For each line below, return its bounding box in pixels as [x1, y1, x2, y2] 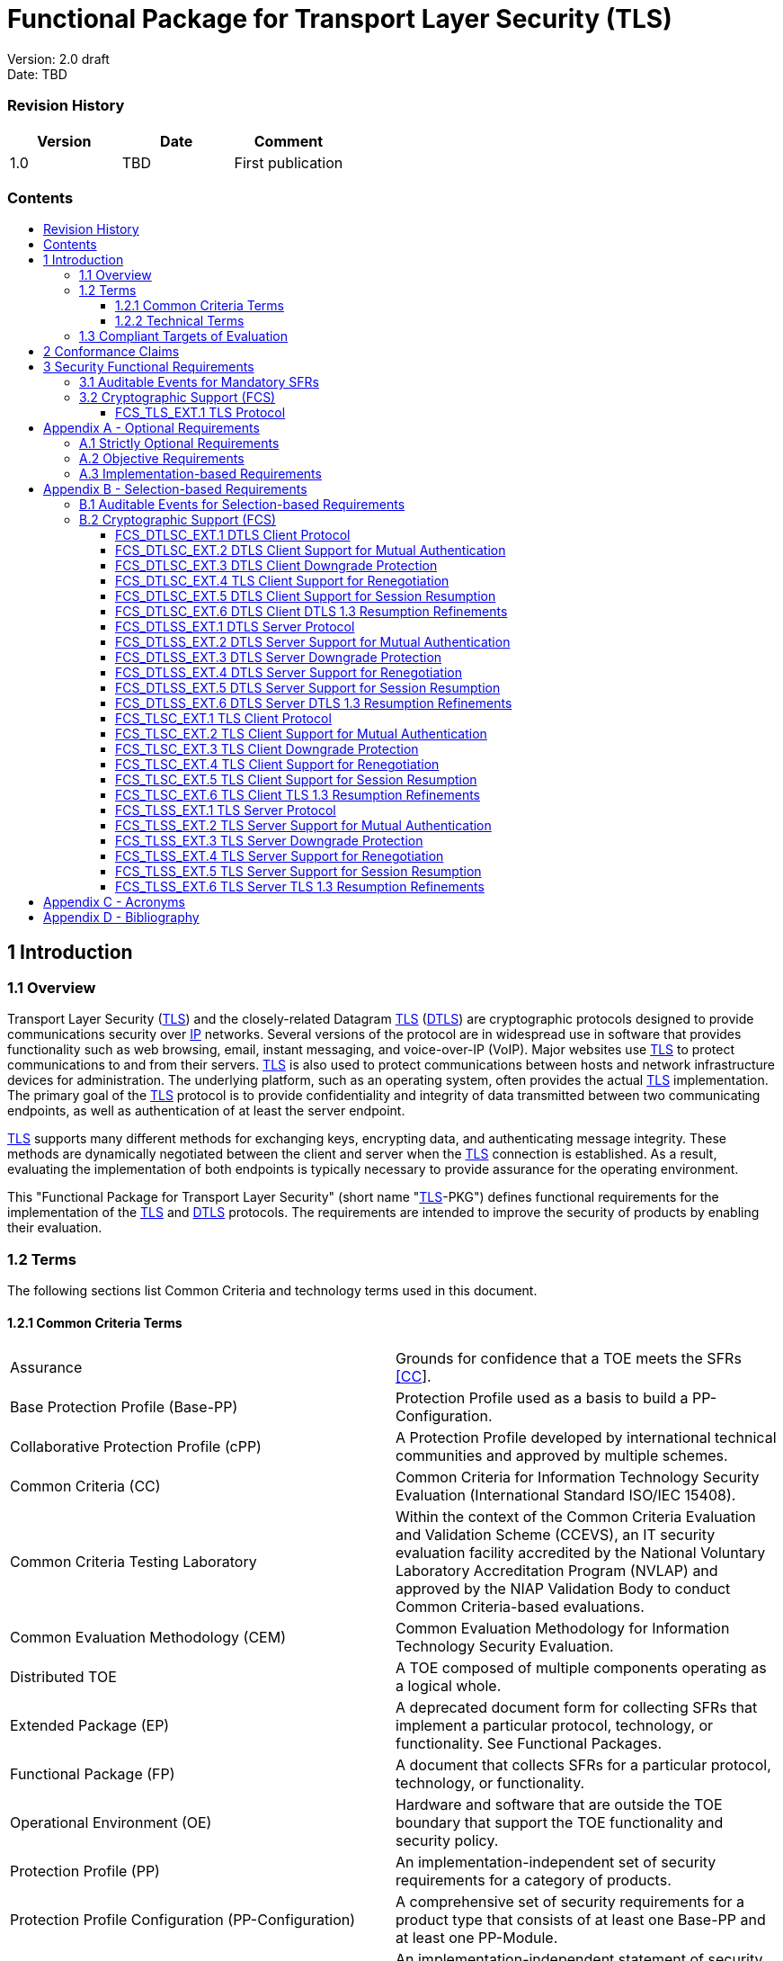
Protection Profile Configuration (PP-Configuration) [10, 1911, 356, 1930]
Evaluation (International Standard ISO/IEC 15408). [396, 1486, 736, 1505]
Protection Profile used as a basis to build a [396, 1389, 689, 1408]
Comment [254, 131, 323, 150]
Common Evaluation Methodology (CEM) [10, 1628, 287, 1647]
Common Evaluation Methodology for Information [396, 1619, 730, 1638]
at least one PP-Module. [396, 1929, 558, 1948]
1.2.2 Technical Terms [115, 313, 245, 329]
